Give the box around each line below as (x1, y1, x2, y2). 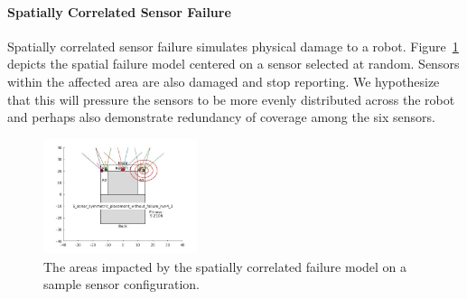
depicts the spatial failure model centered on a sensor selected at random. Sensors (7, 54, 460, 73)
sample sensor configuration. (43, 275, 200, 294)
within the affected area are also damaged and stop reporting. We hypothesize (7, 71, 440, 90)
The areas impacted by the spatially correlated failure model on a (43, 257, 407, 276)
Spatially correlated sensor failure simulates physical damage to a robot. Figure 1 (7, 36, 459, 55)
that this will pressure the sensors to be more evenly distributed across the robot (7, 89, 455, 108)
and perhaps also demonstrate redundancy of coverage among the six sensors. (7, 107, 435, 126)
